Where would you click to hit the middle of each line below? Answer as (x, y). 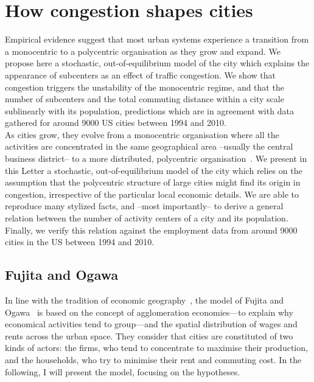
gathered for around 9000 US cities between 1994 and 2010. (116, 123)
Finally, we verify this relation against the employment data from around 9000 (151, 230)
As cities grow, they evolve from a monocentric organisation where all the (142, 134)
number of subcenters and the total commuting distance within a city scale (145, 99)
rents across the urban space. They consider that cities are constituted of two (149, 335)
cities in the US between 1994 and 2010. (80, 242)
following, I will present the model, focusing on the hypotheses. (123, 371)
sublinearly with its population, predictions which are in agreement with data (149, 110)
